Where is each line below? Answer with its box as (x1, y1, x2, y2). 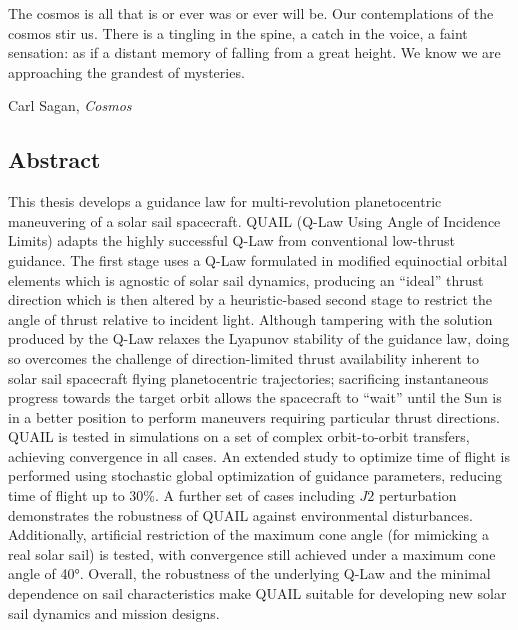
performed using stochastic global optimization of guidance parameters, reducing (8, 465, 503, 486)
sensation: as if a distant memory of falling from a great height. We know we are (8, 42, 501, 63)
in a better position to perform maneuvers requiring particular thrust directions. (8, 406, 500, 427)
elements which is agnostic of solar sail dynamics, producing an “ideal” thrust (8, 269, 484, 290)
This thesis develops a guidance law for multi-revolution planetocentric (8, 191, 442, 212)
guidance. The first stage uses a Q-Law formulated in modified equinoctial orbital (8, 249, 508, 270)
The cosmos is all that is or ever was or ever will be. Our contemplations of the (8, 3, 494, 23)
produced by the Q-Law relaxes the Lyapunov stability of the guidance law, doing (8, 328, 510, 349)
